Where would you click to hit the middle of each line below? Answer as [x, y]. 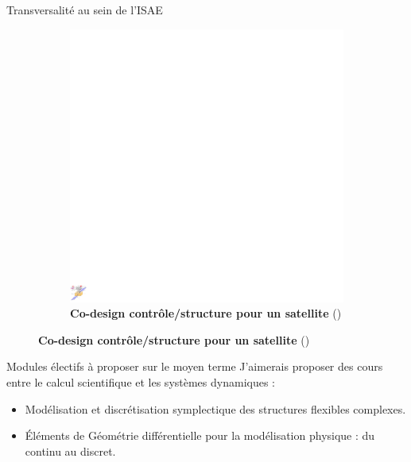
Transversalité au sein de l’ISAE [85, 10]
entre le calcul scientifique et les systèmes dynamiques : [141, 381]
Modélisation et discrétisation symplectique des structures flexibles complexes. [215, 408]
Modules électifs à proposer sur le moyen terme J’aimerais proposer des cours [195, 366]
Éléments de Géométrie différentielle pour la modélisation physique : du [200, 435]
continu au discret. [70, 450]
